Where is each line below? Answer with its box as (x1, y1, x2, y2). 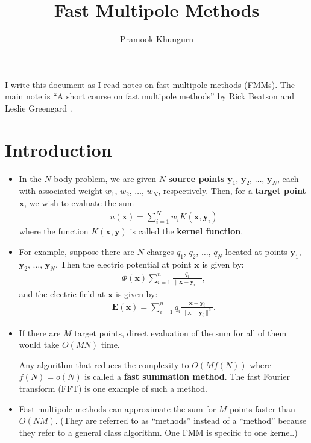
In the (19, 172, 42, 184)
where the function (19, 225, 89, 237)
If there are (19, 326, 61, 339)
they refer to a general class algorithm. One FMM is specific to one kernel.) (19, 426, 298, 438)
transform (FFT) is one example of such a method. (19, 382, 207, 394)
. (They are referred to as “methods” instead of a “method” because (55, 414, 307, 427)
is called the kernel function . (130, 225, 243, 237)
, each (277, 172, 299, 184)
